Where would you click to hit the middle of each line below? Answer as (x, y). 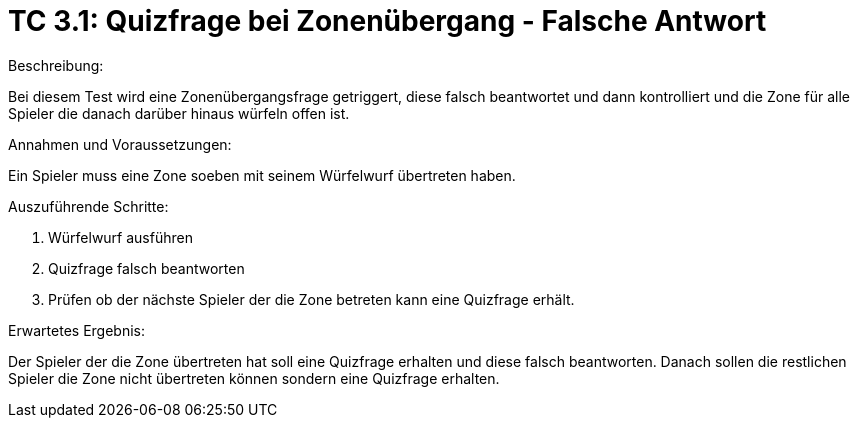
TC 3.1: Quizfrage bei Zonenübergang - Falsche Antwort (387, 21)
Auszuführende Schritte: (88, 206)
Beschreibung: (56, 65)
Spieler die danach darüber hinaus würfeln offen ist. (179, 113)
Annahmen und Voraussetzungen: (120, 144)
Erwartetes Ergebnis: (77, 330)
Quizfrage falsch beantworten (146, 268)
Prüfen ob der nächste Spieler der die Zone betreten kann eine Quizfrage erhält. (311, 299)
